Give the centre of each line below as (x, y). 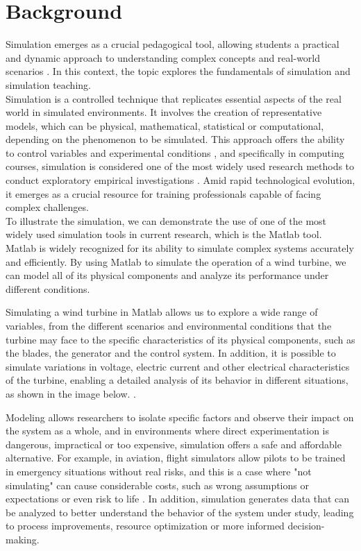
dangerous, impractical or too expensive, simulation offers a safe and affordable (174, 444)
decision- (306, 526)
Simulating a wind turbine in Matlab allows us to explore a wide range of (162, 312)
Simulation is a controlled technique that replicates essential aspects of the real (174, 98)
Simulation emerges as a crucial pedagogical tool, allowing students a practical (173, 44)
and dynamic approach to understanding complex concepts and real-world (163, 57)
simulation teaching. (48, 84)
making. (23, 539)
